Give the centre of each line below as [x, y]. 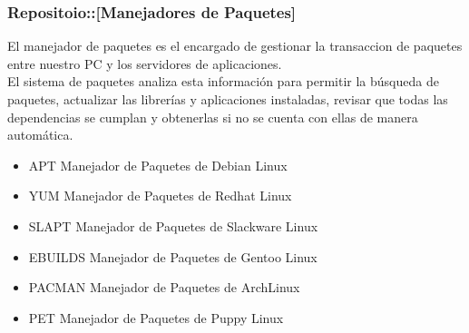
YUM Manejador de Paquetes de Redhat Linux [160, 196]
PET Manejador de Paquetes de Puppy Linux [156, 317]
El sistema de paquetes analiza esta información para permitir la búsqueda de [223, 81]
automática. [40, 135]
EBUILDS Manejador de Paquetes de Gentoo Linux [173, 256]
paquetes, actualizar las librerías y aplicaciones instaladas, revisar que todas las [228, 99]
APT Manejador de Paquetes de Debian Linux [158, 165]
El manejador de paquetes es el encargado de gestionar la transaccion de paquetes [235, 46]
